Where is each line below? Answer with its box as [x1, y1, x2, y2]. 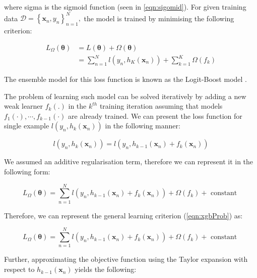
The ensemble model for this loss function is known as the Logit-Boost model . [4, 74, 247, 84]
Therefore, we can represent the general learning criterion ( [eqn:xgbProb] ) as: [4, 210, 243, 220]
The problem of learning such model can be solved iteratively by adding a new [4, 90, 246, 101]
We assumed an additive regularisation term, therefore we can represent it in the [4, 156, 253, 167]
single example [4, 120, 49, 131]
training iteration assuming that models [99, 101, 223, 111]
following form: [4, 166, 50, 177]
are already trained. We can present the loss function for [68, 110, 242, 121]
